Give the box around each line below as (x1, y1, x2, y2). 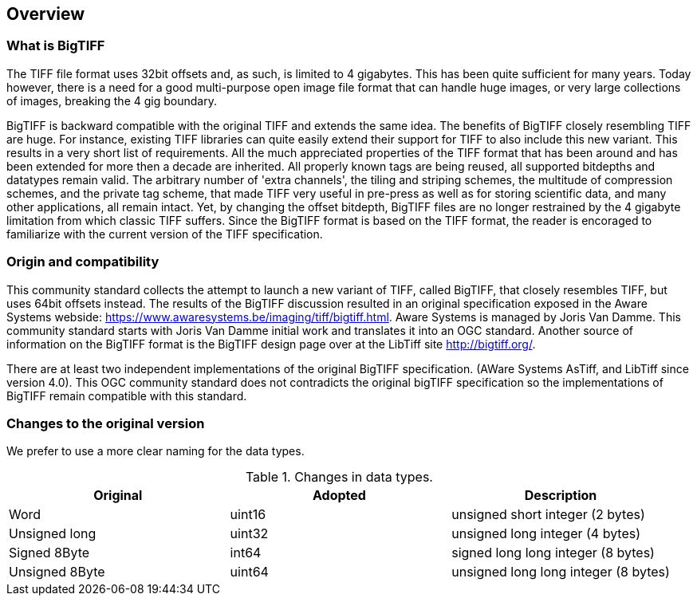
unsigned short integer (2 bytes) (451, 506, 645, 523)
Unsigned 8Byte (9, 564, 105, 580)
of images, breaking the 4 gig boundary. (6, 93, 217, 108)
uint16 (230, 506, 266, 523)
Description (524, 487, 597, 504)
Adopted (312, 487, 366, 504)
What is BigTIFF (6, 37, 105, 54)
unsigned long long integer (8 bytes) (451, 564, 670, 580)
